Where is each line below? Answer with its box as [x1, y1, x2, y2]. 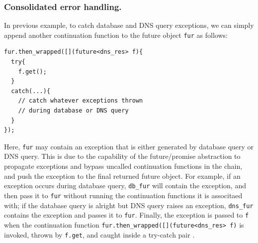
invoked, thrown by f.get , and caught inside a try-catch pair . [4, 229, 195, 240]
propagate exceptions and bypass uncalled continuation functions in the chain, [4, 161, 243, 171]
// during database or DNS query [18, 107, 129, 115]
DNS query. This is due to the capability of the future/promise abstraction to [4, 151, 241, 161]
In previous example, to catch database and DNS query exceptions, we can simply [4, 20, 254, 30]
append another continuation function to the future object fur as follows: [4, 29, 228, 40]
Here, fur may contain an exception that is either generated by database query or [4, 141, 254, 151]
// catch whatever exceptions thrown [18, 97, 143, 105]
